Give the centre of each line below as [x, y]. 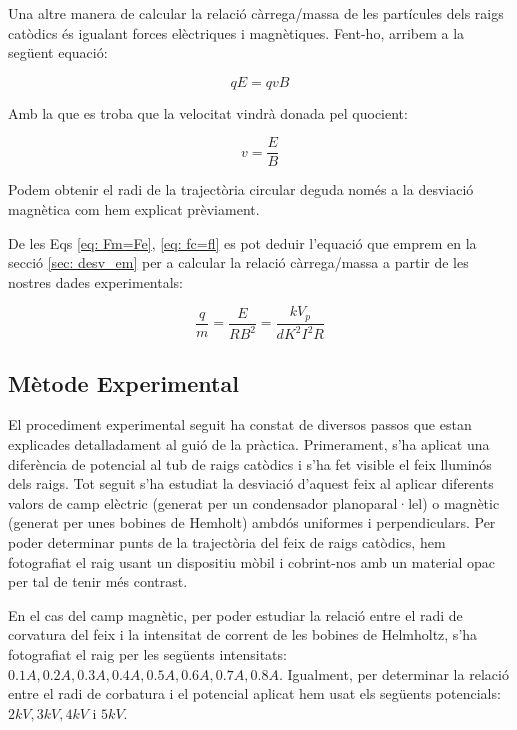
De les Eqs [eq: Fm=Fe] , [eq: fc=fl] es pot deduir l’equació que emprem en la [242, 242]
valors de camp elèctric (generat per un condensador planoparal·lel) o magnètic [254, 502]
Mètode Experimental [123, 382]
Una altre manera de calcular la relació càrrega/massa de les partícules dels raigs [256, 13]
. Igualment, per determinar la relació [393, 673]
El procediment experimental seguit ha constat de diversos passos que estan [240, 424]
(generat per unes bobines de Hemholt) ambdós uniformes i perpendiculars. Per [252, 522]
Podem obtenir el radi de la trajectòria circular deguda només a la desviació [241, 189]
